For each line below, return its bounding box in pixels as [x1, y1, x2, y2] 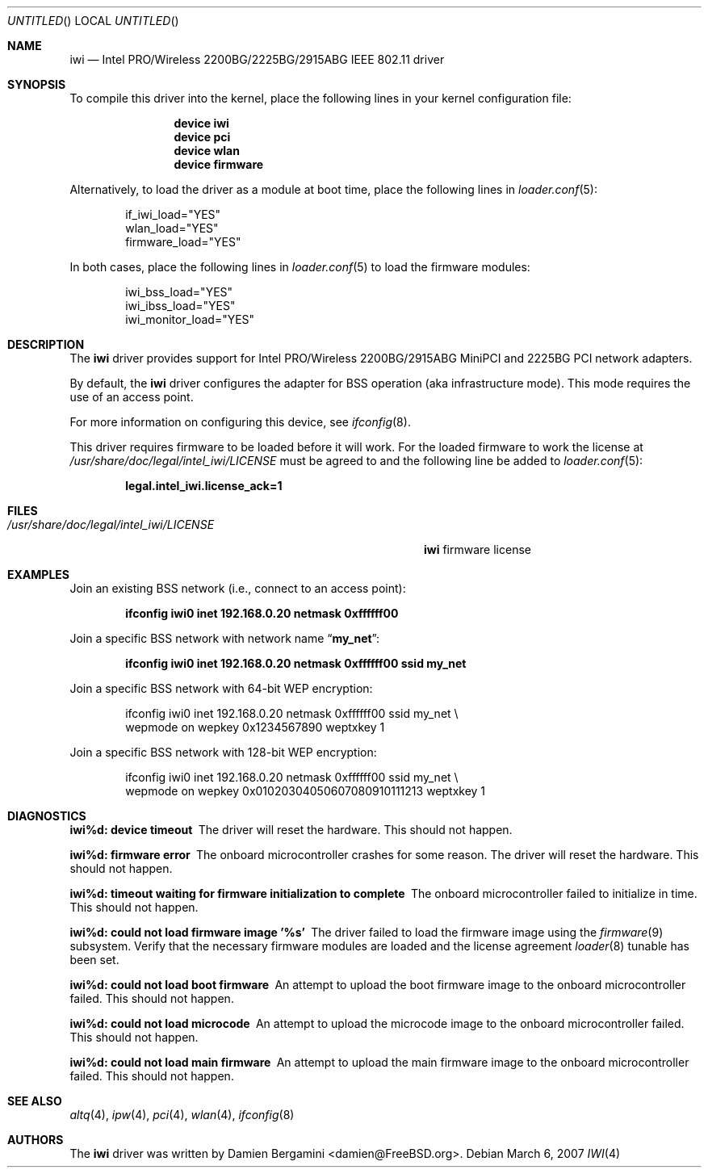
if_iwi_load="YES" [125, 208, 221, 221]
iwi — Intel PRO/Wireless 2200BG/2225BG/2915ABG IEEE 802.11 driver [69, 52, 445, 66]
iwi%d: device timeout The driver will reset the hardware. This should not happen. [69, 823, 513, 836]
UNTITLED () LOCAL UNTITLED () [7, 14, 179, 27]
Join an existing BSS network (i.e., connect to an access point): [69, 581, 406, 595]
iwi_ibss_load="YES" [125, 299, 236, 312]
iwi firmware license [424, 543, 531, 556]
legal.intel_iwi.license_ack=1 [125, 479, 283, 493]
